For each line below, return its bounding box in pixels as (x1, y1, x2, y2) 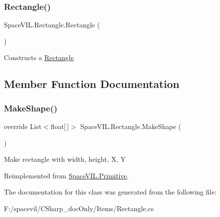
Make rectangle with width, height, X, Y (4, 154, 126, 164)
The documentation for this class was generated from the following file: (4, 187, 217, 197)
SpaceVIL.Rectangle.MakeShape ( (80, 121, 181, 131)
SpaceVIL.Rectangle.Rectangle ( (4, 20, 100, 30)
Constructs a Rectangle (4, 52, 74, 63)
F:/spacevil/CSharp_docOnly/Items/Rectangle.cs (4, 203, 154, 213)
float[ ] (50, 121, 69, 131)
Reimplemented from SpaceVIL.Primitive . (4, 170, 129, 180)
